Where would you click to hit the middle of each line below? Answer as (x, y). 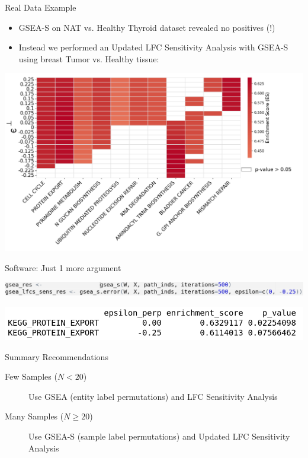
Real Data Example (41, 7)
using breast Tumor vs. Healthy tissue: (89, 58)
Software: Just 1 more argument (63, 267)
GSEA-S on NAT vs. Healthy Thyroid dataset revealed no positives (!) (147, 27)
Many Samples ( (34, 416)
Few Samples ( (31, 376)
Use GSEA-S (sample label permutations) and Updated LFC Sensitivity (159, 436)
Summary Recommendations (57, 356)
